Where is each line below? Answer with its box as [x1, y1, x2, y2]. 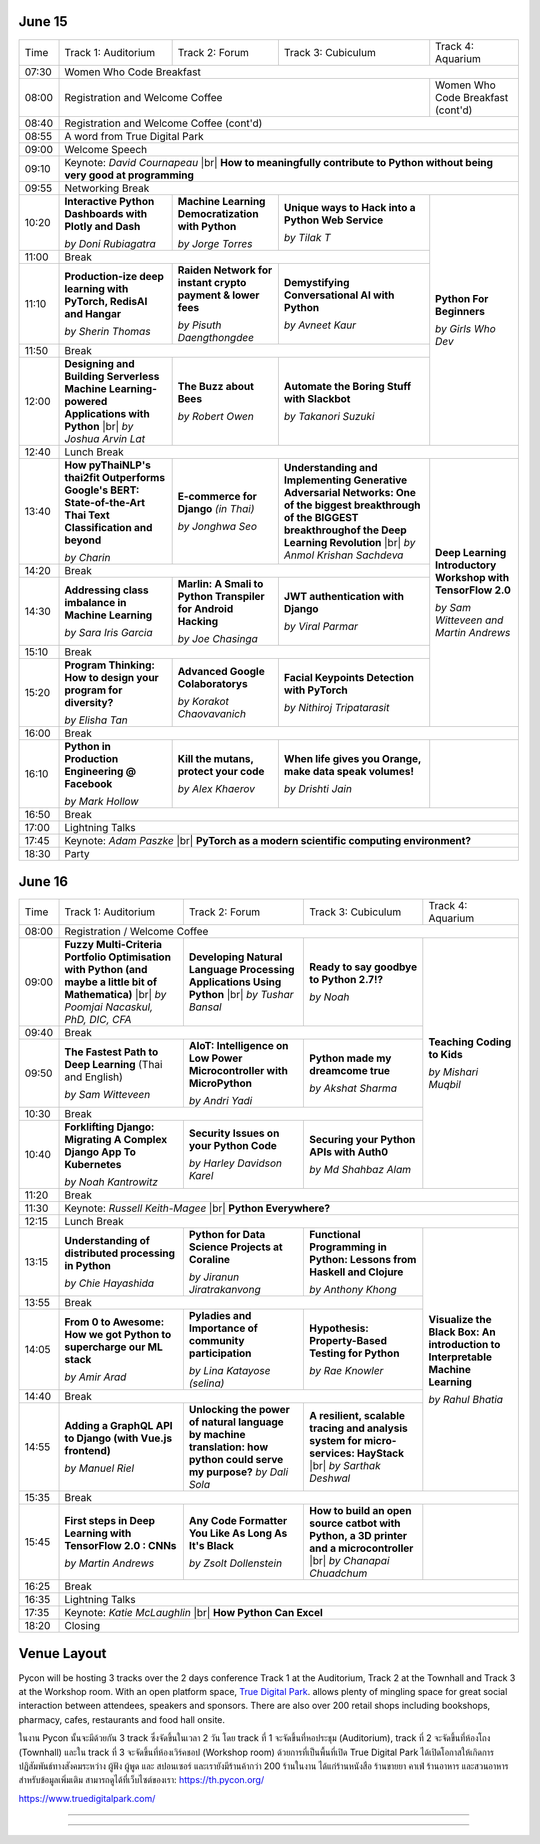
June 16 [18, 873, 69, 890]
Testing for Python [309, 1346, 400, 1360]
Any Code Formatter [188, 1514, 288, 1528]
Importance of [188, 1321, 259, 1335]
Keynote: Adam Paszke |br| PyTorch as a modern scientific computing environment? [64, 833, 472, 847]
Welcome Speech [64, 142, 148, 156]
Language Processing [188, 963, 295, 977]
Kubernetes [64, 1158, 122, 1172]
